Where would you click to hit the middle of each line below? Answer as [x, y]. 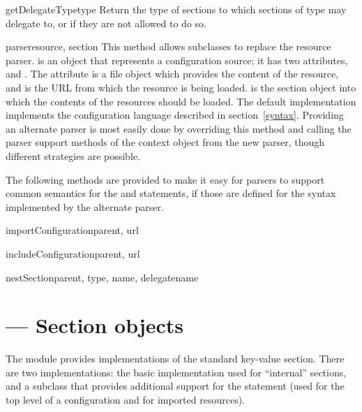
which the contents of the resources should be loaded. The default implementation [181, 101]
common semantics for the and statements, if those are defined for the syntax [171, 193]
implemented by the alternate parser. [85, 206]
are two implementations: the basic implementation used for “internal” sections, [176, 372]
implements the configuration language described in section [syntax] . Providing [175, 115]
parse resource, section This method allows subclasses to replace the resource [168, 46]
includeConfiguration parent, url [73, 253]
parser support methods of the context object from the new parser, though [165, 142]
